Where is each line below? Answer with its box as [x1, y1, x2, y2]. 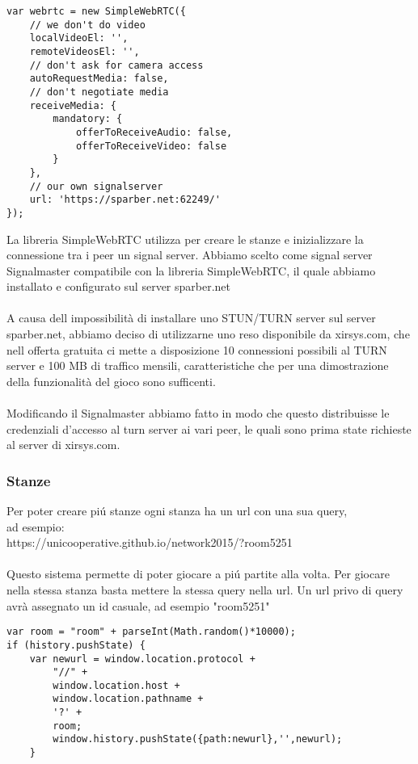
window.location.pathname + [53, 693, 204, 705]
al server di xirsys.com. [6, 436, 120, 453]
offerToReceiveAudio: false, [75, 126, 233, 138]
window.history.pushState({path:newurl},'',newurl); [53, 733, 343, 745]
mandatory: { [53, 113, 123, 125]
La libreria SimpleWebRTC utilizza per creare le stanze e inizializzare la [6, 230, 364, 247]
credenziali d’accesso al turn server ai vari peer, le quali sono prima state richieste [6, 420, 412, 437]
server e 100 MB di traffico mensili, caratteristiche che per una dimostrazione [6, 357, 389, 374]
